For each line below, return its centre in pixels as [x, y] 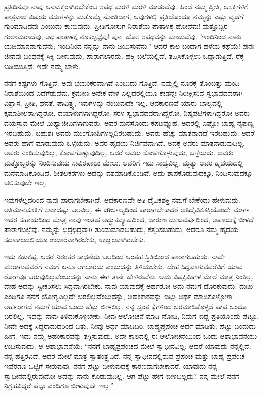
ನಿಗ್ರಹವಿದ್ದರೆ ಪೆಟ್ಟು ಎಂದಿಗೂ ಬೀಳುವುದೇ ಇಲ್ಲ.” [59, 386]
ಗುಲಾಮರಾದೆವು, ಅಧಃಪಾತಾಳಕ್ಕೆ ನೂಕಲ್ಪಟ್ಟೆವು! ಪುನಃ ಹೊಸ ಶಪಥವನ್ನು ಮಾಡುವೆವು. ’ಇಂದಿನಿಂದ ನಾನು [123, 36]
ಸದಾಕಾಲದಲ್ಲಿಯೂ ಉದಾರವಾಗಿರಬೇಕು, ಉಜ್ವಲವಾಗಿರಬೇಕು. [75, 239]
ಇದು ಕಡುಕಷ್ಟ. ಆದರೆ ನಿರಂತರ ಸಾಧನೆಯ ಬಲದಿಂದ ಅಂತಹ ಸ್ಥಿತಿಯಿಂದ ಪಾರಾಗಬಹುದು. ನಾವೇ [114, 256]
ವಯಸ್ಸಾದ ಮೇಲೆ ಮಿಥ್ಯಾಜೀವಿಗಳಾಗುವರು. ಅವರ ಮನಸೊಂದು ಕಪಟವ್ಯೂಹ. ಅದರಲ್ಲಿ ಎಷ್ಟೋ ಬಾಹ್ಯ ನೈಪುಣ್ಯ [129, 123]
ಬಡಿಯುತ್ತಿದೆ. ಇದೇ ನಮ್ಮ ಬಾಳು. [42, 66]
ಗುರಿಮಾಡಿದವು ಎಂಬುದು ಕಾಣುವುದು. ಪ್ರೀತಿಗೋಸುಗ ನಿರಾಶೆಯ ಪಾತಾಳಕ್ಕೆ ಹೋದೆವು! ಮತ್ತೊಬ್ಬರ [116, 26]
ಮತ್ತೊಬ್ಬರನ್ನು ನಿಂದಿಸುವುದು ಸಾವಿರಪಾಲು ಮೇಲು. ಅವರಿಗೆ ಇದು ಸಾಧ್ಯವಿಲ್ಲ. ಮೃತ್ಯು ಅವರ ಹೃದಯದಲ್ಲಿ [124, 162]
